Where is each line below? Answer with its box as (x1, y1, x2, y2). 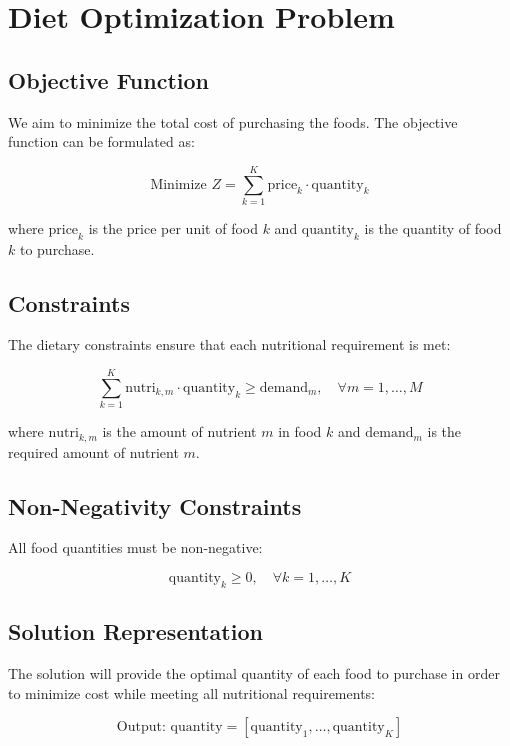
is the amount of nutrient (102, 421, 257, 442)
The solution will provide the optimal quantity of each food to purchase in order (8, 663, 500, 684)
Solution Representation (8, 616, 263, 647)
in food (278, 421, 322, 442)
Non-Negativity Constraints (8, 490, 302, 521)
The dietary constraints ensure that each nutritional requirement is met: (8, 334, 451, 355)
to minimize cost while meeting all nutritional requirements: (8, 682, 375, 703)
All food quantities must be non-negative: (8, 537, 263, 558)
